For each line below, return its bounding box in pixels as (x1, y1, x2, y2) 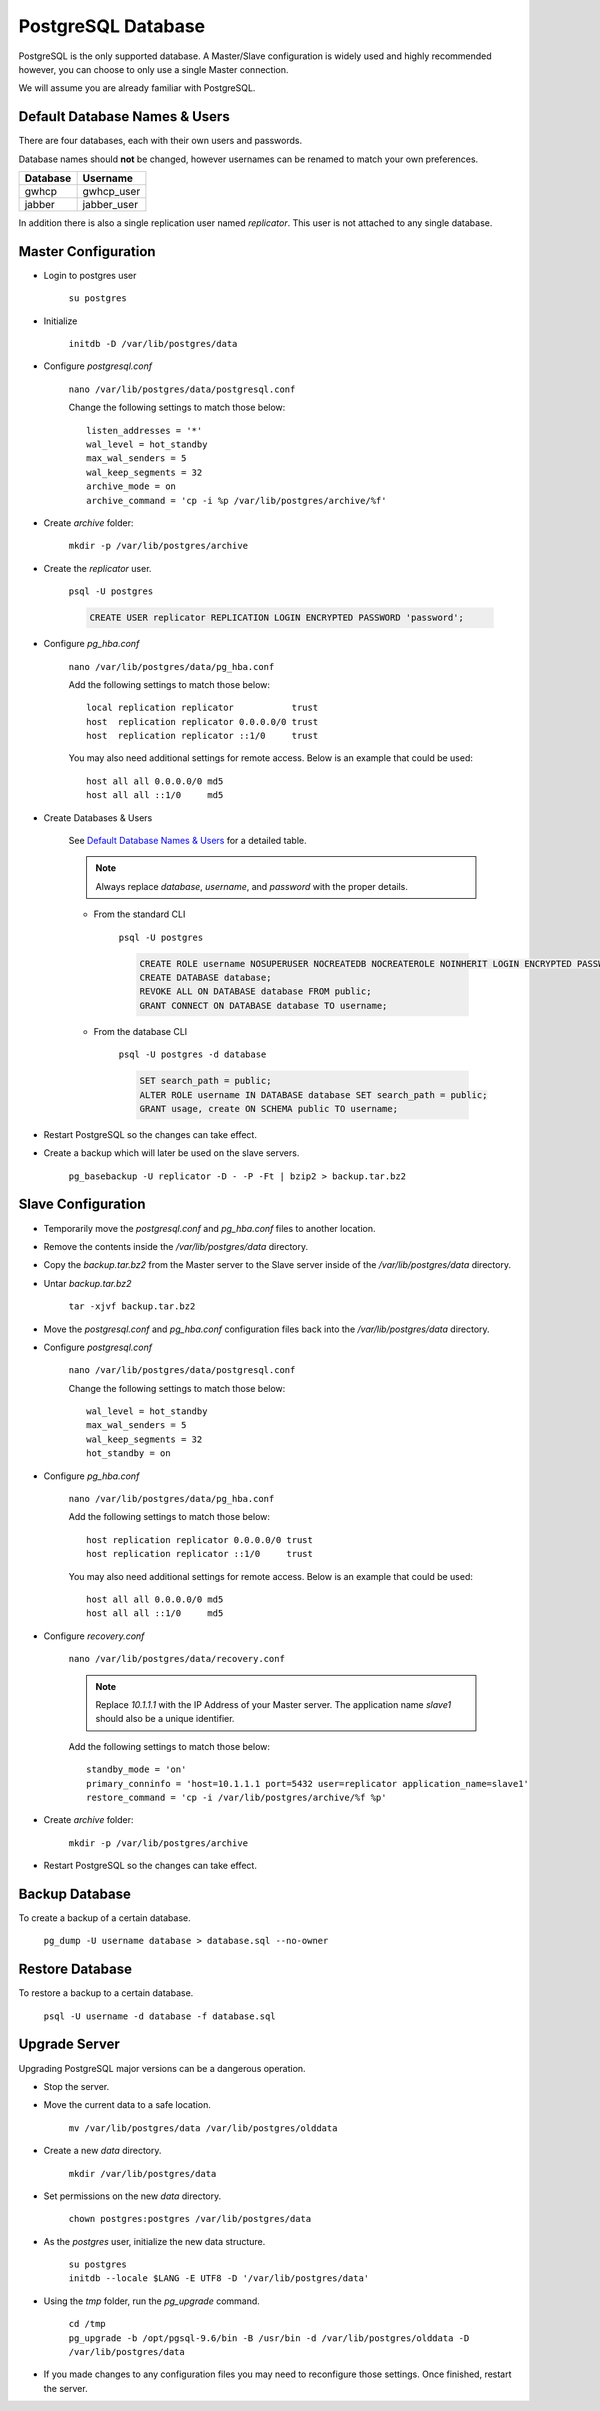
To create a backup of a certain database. (18, 1911, 192, 1924)
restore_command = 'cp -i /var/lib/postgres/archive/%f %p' (86, 1791, 387, 1803)
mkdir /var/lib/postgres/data (68, 2168, 217, 2179)
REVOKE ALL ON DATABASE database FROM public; (139, 986, 372, 997)
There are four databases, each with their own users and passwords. (18, 135, 303, 147)
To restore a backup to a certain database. (18, 1987, 194, 1999)
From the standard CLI (93, 908, 186, 920)
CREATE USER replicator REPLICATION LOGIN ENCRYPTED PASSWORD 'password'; (89, 612, 465, 624)
